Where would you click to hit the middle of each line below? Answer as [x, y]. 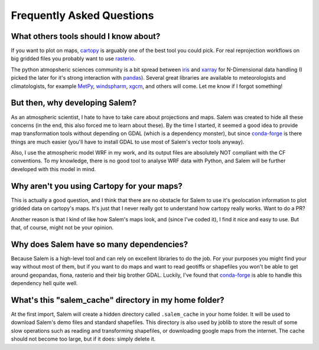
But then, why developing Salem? [74, 103]
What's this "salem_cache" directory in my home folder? [118, 300]
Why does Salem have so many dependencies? [100, 244]
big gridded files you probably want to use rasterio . [73, 58]
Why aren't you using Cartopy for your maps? [97, 186]
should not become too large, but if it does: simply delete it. [83, 339]
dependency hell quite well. [44, 283]
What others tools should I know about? [86, 36]
